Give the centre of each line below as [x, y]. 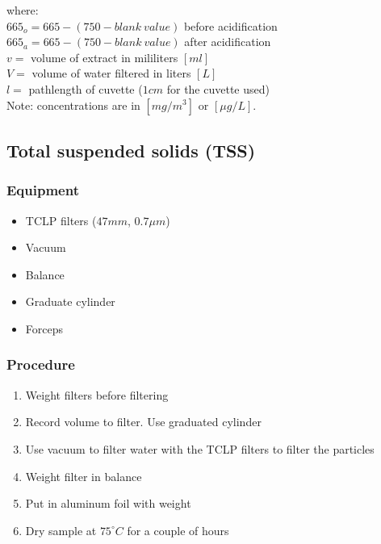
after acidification [228, 42]
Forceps [44, 328]
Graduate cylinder [70, 301]
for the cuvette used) [218, 88]
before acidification [230, 25]
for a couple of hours [178, 530]
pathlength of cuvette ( [86, 88]
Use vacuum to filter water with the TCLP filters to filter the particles [200, 448]
